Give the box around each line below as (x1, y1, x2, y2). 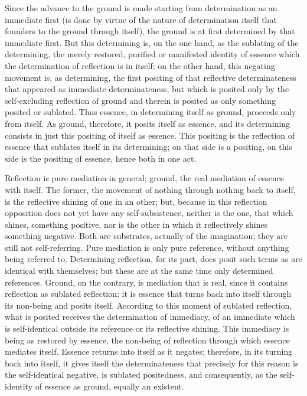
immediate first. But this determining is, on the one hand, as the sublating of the (5, 36, 299, 48)
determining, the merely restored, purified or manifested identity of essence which (5, 48, 300, 60)
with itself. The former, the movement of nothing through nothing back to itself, (5, 183, 296, 195)
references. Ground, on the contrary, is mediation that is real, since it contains (5, 276, 288, 288)
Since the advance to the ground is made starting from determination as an (5, 2, 277, 14)
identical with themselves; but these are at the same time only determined (5, 264, 273, 277)
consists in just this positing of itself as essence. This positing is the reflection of (5, 129, 295, 141)
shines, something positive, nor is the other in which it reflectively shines (5, 218, 268, 230)
